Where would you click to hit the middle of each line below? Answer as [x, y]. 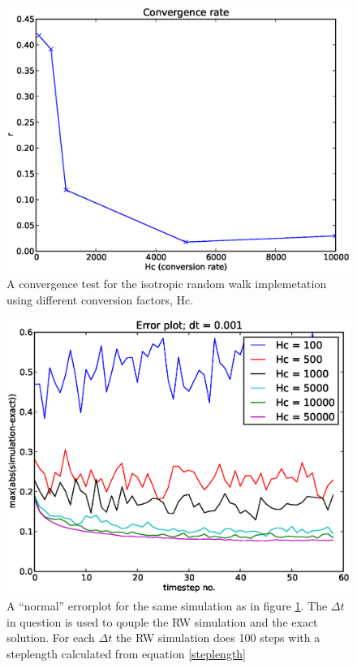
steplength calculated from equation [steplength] [127, 653]
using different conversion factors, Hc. [100, 299]
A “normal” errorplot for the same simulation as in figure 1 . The [167, 605]
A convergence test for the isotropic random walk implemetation [167, 284]
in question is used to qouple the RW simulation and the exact [162, 621]
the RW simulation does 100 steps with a [218, 638]
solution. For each [51, 638]
